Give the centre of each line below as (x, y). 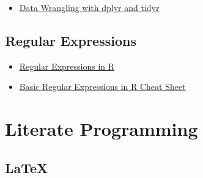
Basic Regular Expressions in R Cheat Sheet (102, 87)
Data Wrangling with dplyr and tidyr (89, 7)
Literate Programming (102, 129)
